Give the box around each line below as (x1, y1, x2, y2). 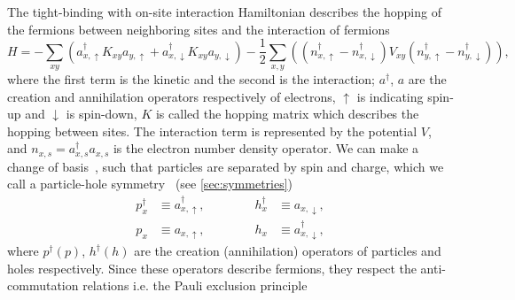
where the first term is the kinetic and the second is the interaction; (7, 70, 375, 88)
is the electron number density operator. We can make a (113, 139, 419, 158)
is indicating (356, 87, 424, 105)
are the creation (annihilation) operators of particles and (134, 242, 441, 260)
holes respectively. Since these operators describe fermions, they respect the (7, 258, 417, 277)
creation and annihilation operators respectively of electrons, (7, 87, 336, 105)
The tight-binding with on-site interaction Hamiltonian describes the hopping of (7, 3, 441, 20)
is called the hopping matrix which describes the (155, 104, 419, 123)
